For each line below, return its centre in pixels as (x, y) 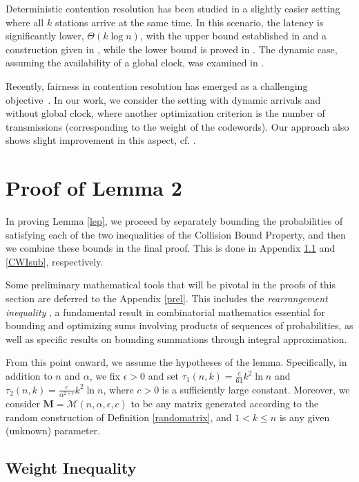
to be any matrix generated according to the (225, 403)
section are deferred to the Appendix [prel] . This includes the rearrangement (167, 298)
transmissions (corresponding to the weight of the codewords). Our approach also (177, 126)
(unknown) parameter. (53, 430)
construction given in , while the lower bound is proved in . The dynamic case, (172, 49)
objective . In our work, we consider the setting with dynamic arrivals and (163, 99)
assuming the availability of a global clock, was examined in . (135, 63)
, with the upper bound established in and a (233, 36)
